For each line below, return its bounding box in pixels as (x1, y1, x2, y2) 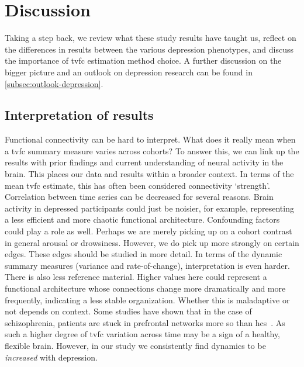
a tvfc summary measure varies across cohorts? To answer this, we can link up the (5, 144, 299, 157)
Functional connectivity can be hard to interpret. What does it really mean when (5, 133, 296, 146)
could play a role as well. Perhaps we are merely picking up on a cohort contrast (5, 225, 292, 237)
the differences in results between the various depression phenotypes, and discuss (5, 43, 294, 55)
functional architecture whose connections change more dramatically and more (5, 282, 286, 295)
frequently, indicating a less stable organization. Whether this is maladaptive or (5, 293, 290, 306)
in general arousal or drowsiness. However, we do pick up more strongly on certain (5, 236, 299, 248)
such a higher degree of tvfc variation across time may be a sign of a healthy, (5, 328, 281, 340)
